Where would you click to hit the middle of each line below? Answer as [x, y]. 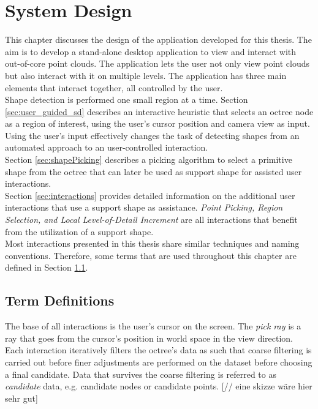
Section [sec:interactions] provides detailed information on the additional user [150, 195]
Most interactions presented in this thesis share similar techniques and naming [152, 243]
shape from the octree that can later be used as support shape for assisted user [153, 171]
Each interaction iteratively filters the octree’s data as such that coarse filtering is [158, 350]
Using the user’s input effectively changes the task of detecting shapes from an [152, 135]
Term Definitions [60, 300]
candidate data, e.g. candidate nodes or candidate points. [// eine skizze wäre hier [159, 386]
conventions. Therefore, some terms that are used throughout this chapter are [151, 255]
